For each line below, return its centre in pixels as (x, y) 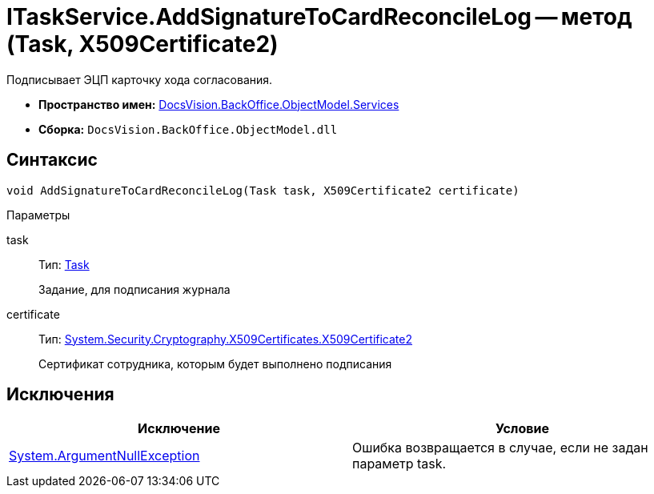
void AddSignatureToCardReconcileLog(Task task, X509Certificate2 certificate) (263, 190)
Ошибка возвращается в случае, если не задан (500, 448)
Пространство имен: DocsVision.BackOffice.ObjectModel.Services (219, 104)
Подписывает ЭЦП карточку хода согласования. (140, 79)
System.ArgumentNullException (104, 456)
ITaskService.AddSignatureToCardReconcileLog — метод (319, 17)
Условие (522, 429)
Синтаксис (52, 160)
